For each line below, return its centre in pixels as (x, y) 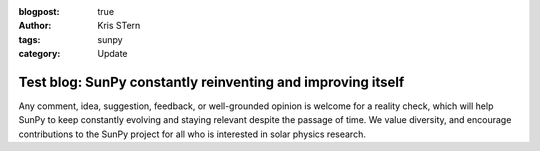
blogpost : (39, 11)
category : (39, 54)
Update (113, 54)
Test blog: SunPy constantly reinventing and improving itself (211, 81)
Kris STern (119, 26)
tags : (29, 39)
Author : (35, 26)
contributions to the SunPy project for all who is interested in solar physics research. (192, 134)
